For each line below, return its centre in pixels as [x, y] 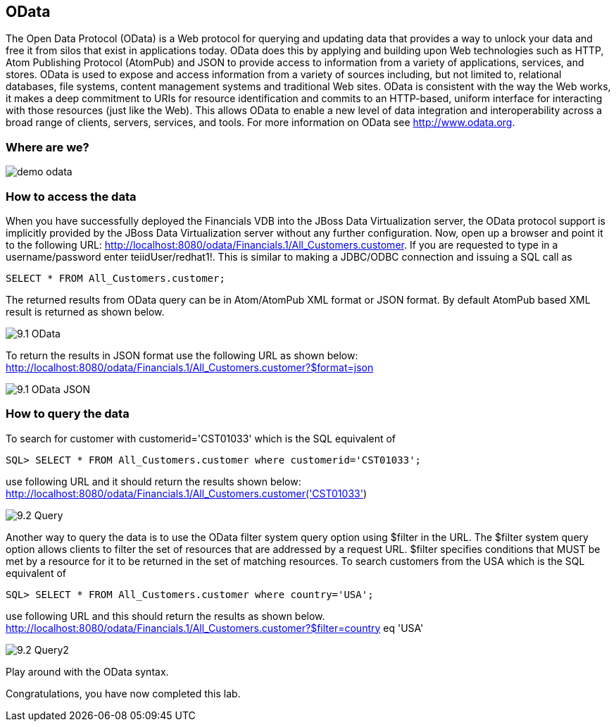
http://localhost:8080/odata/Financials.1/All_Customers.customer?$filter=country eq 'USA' [215, 628]
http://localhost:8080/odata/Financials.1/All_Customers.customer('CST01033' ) [186, 493]
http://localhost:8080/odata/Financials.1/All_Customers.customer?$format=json [190, 367]
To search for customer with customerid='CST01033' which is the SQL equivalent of [201, 438]
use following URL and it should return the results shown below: [153, 481]
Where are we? [48, 147]
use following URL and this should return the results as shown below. [165, 616]
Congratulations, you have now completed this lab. [123, 693]
